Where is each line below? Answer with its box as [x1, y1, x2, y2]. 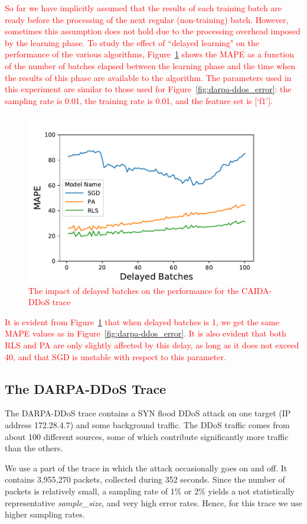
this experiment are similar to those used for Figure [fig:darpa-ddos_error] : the [5, 83, 292, 95]
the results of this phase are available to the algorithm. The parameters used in [5, 71, 292, 83]
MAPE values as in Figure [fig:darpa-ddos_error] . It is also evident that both [5, 327, 286, 339]
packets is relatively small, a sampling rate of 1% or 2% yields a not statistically [5, 484, 295, 497]
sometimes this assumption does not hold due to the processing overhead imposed [5, 25, 301, 37]
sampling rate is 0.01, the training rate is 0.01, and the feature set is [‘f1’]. [5, 94, 273, 106]
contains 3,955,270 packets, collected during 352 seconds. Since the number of [5, 473, 285, 486]
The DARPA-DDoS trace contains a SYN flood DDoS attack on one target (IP [5, 407, 291, 419]
